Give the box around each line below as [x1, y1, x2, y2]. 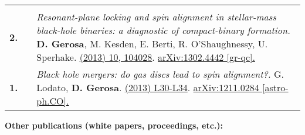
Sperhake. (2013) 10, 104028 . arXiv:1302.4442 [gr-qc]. [36, 50, 255, 64]
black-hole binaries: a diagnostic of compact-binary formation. [36, 23, 290, 37]
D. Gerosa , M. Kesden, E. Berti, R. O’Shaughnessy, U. [36, 37, 268, 50]
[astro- [262, 81, 289, 94]
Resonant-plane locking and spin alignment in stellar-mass [36, 10, 276, 23]
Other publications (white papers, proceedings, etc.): [5, 119, 223, 131]
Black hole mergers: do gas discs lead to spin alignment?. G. [36, 67, 284, 81]
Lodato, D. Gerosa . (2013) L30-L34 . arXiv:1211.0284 [36, 81, 259, 94]
